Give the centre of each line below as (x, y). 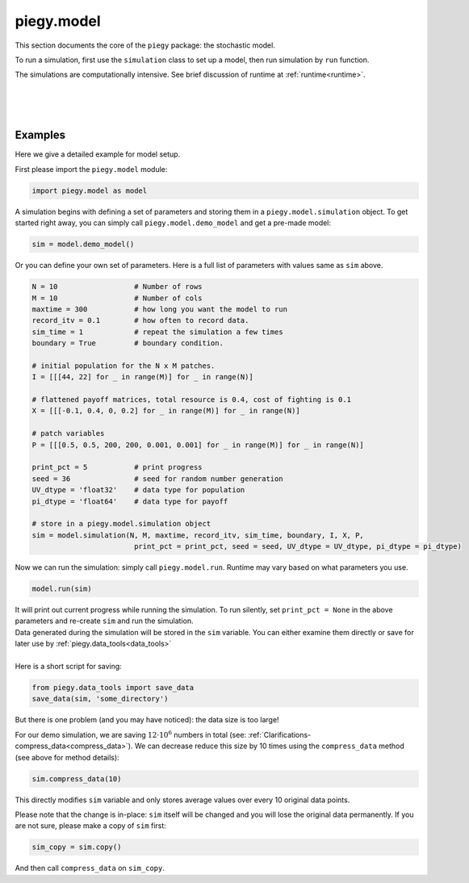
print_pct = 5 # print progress (117, 467)
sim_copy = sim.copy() (77, 847)
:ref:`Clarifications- (279, 734)
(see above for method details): (67, 757)
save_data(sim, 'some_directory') (100, 699)
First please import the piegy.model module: (91, 169)
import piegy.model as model (90, 190)
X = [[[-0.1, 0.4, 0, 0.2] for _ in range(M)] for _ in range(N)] (166, 411)
